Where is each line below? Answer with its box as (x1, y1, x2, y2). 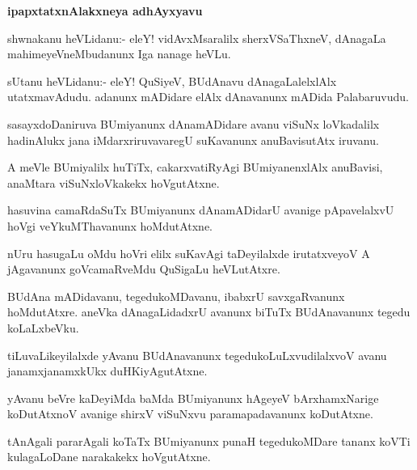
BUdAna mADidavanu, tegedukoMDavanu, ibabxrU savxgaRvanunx (7, 287, 345, 304)
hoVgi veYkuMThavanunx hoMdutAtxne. (7, 217, 213, 234)
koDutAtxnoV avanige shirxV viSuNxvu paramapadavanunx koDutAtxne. (7, 405, 373, 422)
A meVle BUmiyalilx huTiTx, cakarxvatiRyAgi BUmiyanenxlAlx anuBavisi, (7, 159, 383, 176)
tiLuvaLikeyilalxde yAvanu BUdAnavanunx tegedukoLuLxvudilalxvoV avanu (7, 346, 387, 363)
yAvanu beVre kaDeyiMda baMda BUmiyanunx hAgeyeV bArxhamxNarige (7, 389, 379, 406)
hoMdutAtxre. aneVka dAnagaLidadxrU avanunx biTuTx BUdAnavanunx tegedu (7, 303, 411, 320)
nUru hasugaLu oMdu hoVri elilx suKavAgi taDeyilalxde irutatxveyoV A (7, 244, 370, 261)
